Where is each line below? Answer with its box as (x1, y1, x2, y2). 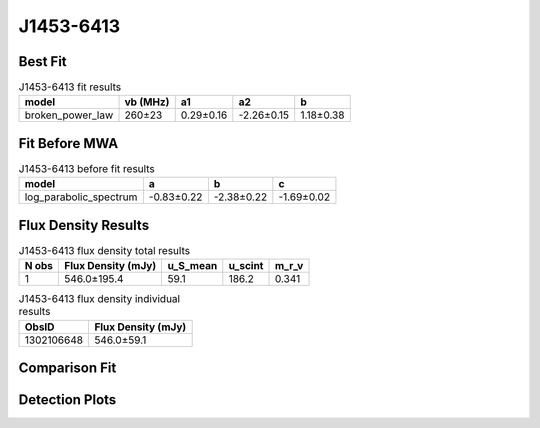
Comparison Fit (18, 360, 117, 377)
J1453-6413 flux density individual (18, 292, 180, 306)
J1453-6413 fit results (18, 80, 122, 94)
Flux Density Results (18, 216, 150, 234)
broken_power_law (24, 108, 114, 122)
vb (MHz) (124, 95, 170, 109)
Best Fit (18, 53, 67, 70)
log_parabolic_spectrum (24, 190, 138, 204)
